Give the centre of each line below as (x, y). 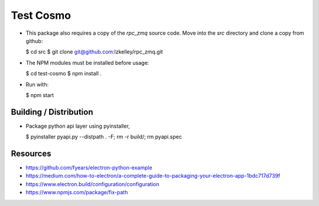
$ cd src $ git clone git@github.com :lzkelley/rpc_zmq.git (94, 52)
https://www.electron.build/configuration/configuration (92, 184)
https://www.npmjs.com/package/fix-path (77, 192)
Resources (31, 154)
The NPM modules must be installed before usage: (87, 62)
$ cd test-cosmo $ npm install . (64, 74)
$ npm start (40, 95)
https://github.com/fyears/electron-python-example (89, 168)
